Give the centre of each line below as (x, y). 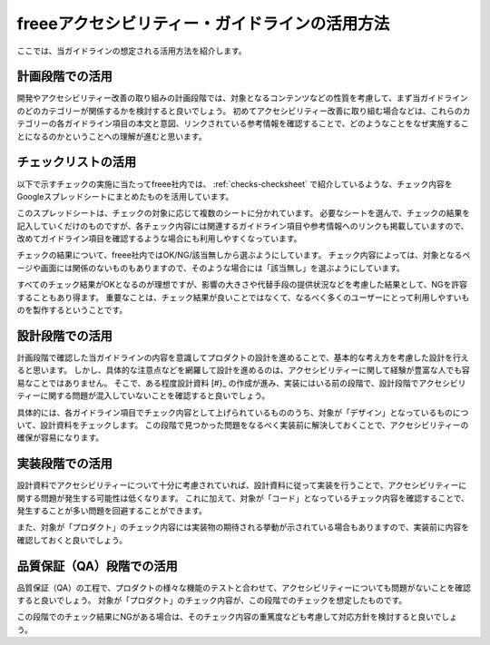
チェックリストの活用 (76, 162)
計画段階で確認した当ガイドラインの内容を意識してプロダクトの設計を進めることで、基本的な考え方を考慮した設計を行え (243, 357)
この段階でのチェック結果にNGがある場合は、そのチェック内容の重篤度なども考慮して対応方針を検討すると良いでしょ (237, 617)
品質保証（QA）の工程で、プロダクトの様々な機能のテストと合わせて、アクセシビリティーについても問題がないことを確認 (244, 587)
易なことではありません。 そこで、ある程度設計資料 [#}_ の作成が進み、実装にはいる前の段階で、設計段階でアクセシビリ (241, 383)
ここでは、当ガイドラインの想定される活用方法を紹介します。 (132, 51)
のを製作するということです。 (72, 310)
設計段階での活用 (64, 336)
